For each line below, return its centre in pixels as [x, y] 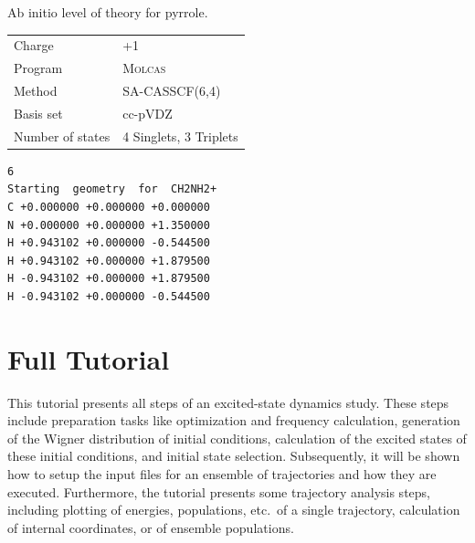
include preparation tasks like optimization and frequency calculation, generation [234, 420]
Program [38, 68]
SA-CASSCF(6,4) [172, 91]
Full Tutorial [89, 358]
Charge [34, 45]
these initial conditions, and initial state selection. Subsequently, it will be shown [234, 456]
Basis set [38, 113]
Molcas [144, 68]
